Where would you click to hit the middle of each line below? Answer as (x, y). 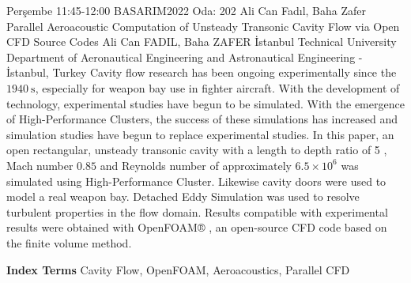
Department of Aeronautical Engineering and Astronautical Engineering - (185, 57)
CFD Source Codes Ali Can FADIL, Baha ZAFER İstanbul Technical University (202, 42)
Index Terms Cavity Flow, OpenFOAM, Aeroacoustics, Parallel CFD (178, 269)
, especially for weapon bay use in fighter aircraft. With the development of (217, 87)
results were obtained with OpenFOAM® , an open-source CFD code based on (197, 227)
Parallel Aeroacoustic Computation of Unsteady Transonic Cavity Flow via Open (203, 26)
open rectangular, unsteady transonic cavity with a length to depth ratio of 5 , (197, 150)
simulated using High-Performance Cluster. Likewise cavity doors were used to (196, 181)
